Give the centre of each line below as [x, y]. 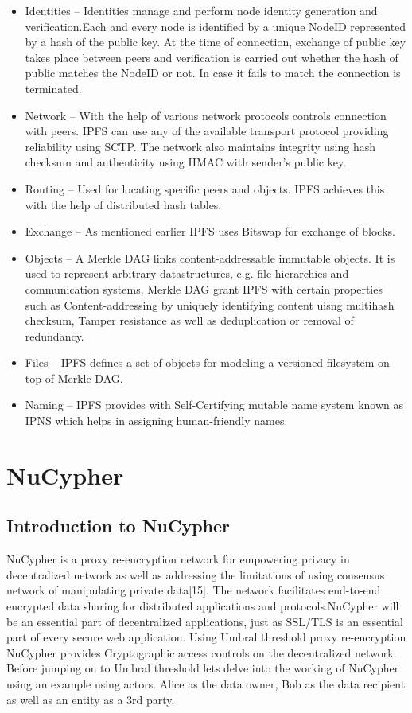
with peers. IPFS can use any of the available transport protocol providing [207, 131]
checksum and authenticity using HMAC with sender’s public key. [186, 162]
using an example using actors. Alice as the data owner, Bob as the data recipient [206, 683]
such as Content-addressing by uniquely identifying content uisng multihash [210, 304]
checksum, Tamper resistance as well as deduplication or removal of [189, 320]
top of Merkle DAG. [74, 378]
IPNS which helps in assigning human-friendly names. [156, 421]
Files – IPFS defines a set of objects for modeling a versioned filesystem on [207, 362]
